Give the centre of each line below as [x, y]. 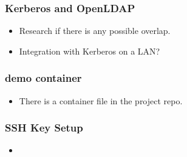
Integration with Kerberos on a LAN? [90, 51]
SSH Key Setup [44, 128]
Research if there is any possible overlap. [95, 31]
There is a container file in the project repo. [101, 100]
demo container [43, 78]
